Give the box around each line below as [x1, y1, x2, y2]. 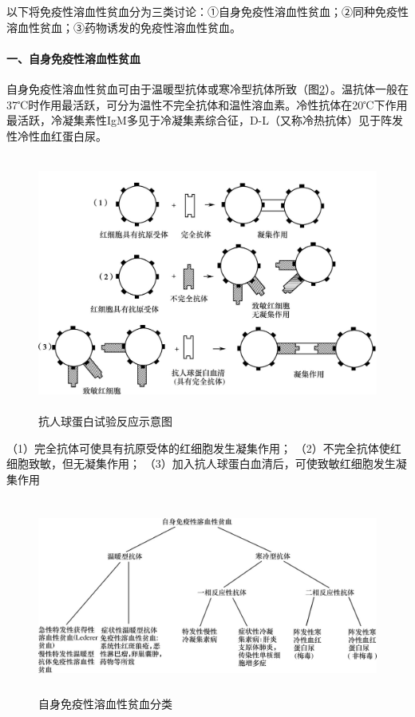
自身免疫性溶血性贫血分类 [38, 695, 172, 711]
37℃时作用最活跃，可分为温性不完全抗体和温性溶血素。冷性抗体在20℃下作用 [6, 96, 408, 113]
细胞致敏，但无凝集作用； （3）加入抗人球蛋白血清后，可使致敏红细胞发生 [6, 455, 396, 472]
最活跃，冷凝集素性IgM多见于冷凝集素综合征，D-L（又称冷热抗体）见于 [6, 112, 381, 129]
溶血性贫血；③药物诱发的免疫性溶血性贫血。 [6, 18, 241, 35]
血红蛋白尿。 [39, 127, 107, 144]
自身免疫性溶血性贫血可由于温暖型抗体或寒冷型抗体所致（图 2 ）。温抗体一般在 [6, 80, 409, 97]
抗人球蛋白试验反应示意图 [38, 412, 172, 429]
